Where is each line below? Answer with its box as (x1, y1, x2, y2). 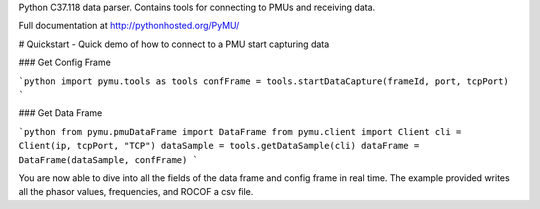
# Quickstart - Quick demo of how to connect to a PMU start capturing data (18, 38, 330, 50)
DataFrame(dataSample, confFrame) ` (18, 154, 199, 165)
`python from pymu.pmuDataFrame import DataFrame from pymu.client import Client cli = (18, 126, 462, 137)
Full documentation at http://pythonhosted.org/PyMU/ (18, 20, 240, 32)
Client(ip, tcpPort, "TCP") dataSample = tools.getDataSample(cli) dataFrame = (18, 140, 420, 152)
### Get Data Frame (18, 107, 103, 119)
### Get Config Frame (18, 56, 112, 69)
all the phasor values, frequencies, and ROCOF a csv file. (18, 186, 254, 198)
